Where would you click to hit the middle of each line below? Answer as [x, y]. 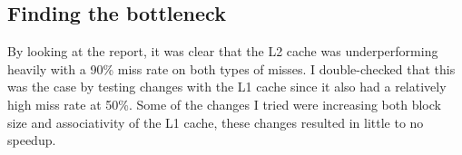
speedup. [32, 140]
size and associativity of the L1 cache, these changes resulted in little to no [216, 122]
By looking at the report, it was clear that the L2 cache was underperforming [223, 51]
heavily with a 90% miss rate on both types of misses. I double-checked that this [231, 68]
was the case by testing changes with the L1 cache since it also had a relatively [227, 87]
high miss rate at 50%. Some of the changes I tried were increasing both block [224, 104]
